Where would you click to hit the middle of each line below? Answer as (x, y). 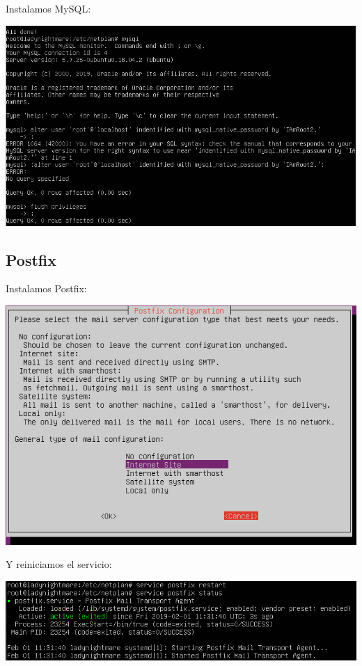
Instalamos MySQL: (48, 8)
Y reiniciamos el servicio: (59, 564)
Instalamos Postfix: (46, 288)
